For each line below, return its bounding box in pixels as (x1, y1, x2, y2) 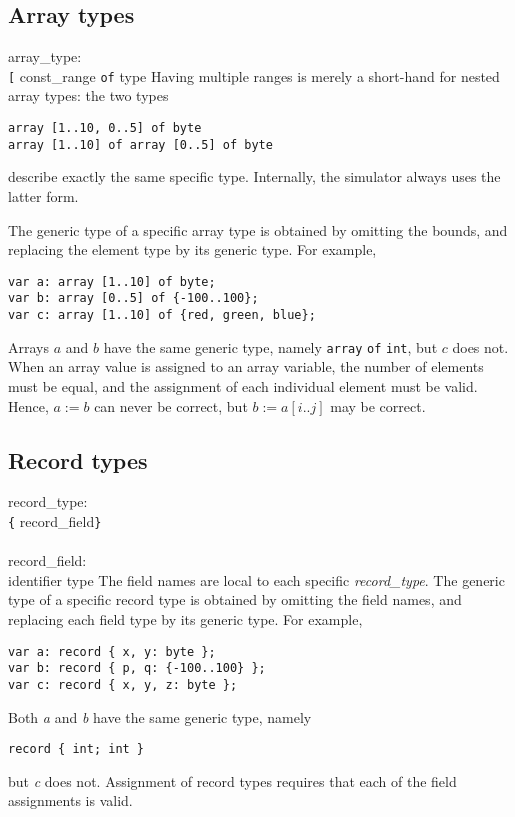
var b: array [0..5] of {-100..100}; (8, 291, 259, 306)
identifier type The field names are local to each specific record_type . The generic (8, 569, 505, 590)
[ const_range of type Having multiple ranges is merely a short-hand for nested (8, 65, 500, 86)
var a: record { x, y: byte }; (8, 644, 216, 659)
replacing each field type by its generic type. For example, (8, 608, 363, 629)
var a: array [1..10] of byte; (8, 274, 216, 289)
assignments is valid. (8, 790, 133, 811)
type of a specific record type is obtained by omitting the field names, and (8, 589, 462, 610)
